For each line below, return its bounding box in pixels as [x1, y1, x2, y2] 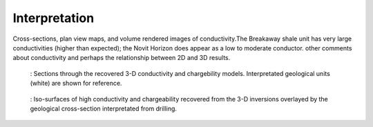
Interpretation [12, 10, 95, 26]
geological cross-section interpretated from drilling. [30, 104, 178, 113]
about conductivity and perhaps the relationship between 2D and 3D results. [12, 54, 231, 62]
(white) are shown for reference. [30, 79, 122, 88]
